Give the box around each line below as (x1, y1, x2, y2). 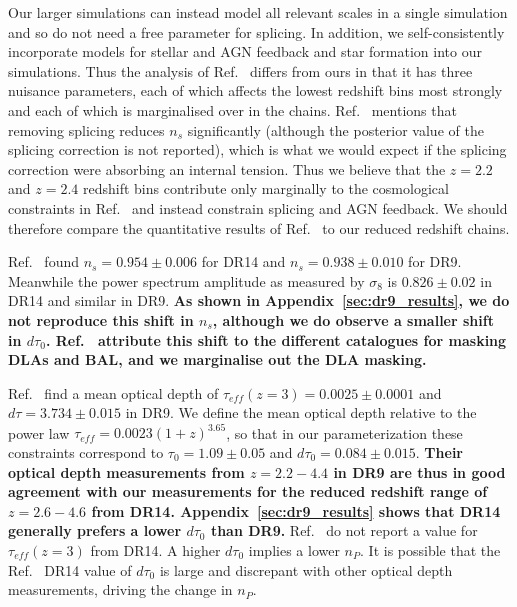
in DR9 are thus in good (333, 461, 506, 482)
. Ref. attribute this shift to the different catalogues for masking (45, 329, 507, 350)
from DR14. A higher (90, 539, 221, 560)
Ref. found (8, 251, 80, 272)
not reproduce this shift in (8, 309, 194, 330)
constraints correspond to (8, 441, 164, 462)
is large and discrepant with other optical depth (159, 559, 453, 580)
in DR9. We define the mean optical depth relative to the (125, 402, 477, 423)
